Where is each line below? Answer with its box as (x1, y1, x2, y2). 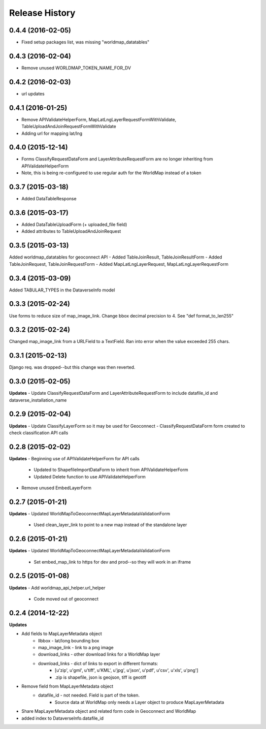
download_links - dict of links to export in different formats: (38, 660, 159, 666)
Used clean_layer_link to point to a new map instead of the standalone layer (33, 522, 187, 528)
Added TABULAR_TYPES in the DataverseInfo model (9, 287, 115, 293)
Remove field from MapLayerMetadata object (21, 683, 113, 689)
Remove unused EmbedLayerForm (21, 485, 92, 491)
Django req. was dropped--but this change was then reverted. (9, 364, 135, 370)
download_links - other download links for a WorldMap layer (38, 651, 160, 657)
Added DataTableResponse (21, 196, 77, 202)
